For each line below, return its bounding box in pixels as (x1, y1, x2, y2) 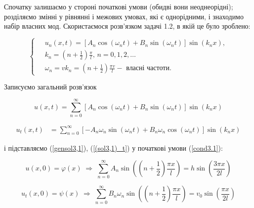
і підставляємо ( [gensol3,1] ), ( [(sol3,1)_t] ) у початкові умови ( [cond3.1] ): (4, 143, 223, 153)
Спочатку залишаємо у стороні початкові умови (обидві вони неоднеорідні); (4, 1, 233, 11)
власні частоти (126, 65, 169, 72)
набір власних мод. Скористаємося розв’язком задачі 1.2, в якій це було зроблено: (4, 21, 251, 31)
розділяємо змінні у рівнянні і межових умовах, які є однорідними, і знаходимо (4, 11, 244, 21)
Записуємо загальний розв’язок (4, 82, 97, 92)
